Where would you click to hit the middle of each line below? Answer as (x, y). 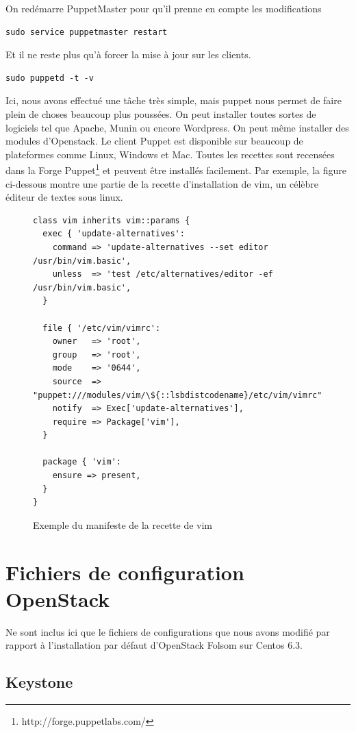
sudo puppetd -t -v (50, 78)
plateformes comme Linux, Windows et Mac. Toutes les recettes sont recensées (170, 154)
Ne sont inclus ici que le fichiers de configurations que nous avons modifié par (168, 631)
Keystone (39, 682)
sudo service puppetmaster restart (87, 32)
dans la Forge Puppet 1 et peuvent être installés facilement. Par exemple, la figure (176, 169)
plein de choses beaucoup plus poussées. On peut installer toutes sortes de (161, 113)
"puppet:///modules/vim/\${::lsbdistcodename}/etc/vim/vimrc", (180, 395)
